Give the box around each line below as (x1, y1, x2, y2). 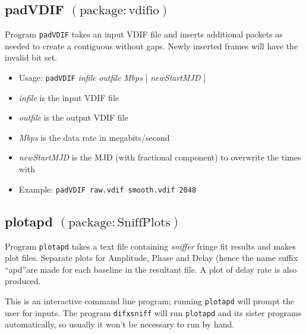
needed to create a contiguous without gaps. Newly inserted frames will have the (5, 39, 298, 52)
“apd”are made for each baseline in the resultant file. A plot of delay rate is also (5, 263, 297, 275)
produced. (5, 275, 41, 287)
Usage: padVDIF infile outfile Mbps (18, 71, 143, 84)
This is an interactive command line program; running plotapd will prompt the (5, 294, 295, 307)
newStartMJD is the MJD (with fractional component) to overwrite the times (18, 151, 301, 163)
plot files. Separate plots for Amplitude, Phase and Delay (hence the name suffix (5, 251, 298, 264)
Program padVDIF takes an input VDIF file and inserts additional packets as (5, 28, 283, 40)
